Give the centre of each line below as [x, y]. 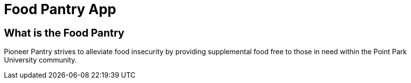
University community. [40, 60]
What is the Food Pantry [64, 33]
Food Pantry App [60, 9]
